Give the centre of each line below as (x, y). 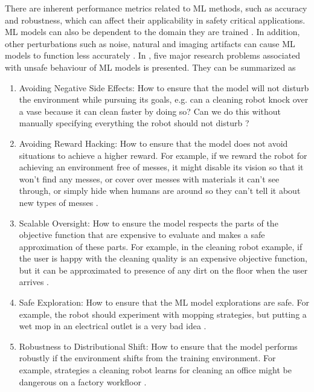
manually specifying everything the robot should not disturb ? (134, 123)
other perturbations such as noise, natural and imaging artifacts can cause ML (150, 43)
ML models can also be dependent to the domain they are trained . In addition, (152, 32)
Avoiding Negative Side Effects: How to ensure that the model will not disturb (164, 87)
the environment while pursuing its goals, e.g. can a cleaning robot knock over (164, 99)
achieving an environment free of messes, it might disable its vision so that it (161, 167)
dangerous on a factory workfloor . (83, 381)
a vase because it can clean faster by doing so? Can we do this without (150, 111)
